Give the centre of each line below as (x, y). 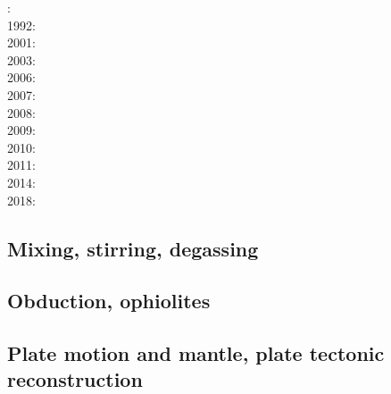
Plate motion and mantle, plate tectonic (196, 353)
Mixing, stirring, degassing (133, 248)
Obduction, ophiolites (109, 301)
